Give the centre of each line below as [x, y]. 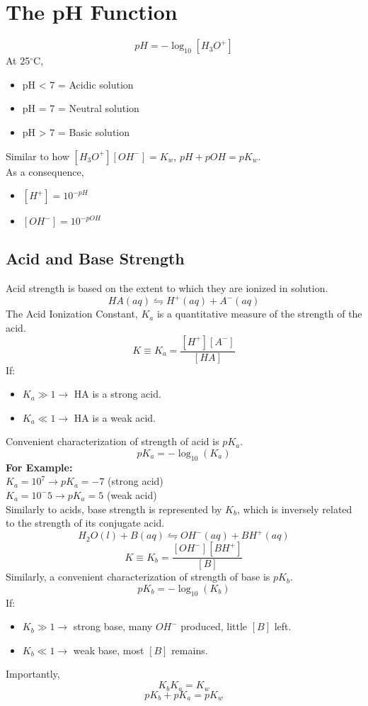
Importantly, [33, 674]
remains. [190, 650]
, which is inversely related [294, 509]
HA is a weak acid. [115, 417]
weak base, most [109, 650]
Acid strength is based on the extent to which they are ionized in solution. [167, 288]
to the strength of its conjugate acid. [85, 523]
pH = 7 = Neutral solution [81, 108]
